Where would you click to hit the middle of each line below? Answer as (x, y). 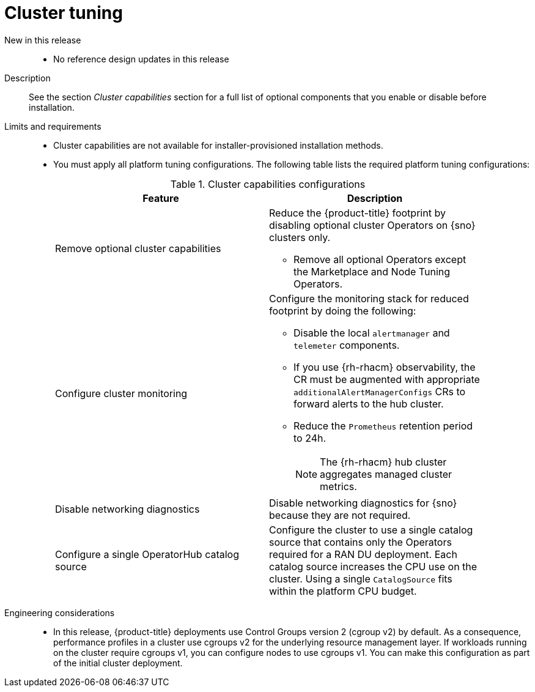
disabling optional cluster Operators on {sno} (372, 225)
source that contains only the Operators (360, 542)
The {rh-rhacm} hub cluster (383, 462)
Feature (161, 198)
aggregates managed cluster (386, 474)
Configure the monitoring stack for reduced (369, 298)
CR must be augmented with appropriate (387, 379)
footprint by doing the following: (343, 311)
